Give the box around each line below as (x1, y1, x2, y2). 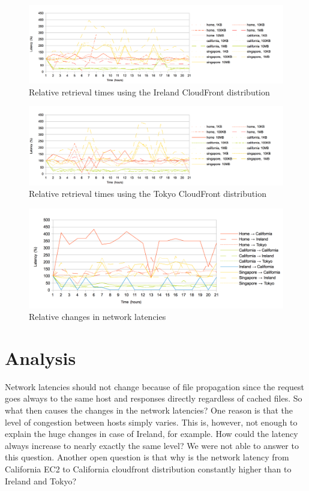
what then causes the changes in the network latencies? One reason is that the (5, 404, 293, 417)
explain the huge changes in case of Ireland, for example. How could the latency (5, 427, 298, 440)
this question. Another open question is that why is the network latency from (5, 451, 289, 463)
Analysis (5, 345, 76, 370)
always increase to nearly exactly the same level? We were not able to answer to (5, 439, 299, 451)
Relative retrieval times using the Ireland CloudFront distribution (29, 85, 270, 98)
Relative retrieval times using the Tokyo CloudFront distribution (29, 187, 266, 200)
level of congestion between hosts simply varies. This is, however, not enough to (5, 415, 298, 428)
